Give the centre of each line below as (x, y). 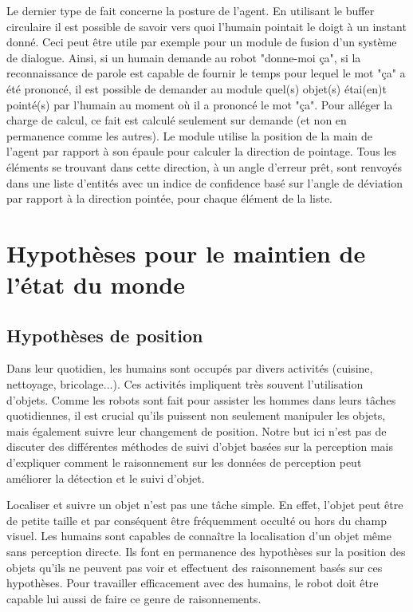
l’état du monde (96, 284)
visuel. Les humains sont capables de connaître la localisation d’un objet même (199, 536)
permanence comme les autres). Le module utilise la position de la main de (190, 135)
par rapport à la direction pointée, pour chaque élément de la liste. (170, 198)
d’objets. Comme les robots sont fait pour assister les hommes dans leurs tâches (201, 399)
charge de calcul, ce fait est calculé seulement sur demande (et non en (177, 120)
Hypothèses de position (105, 335)
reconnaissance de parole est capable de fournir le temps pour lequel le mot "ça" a (206, 73)
